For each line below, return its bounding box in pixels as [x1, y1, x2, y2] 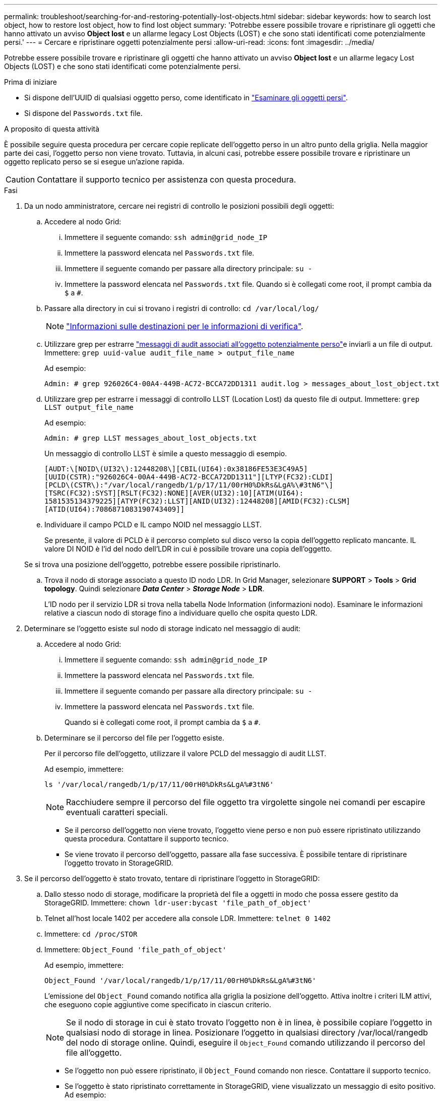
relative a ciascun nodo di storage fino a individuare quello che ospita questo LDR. [44, 608, 318, 617]
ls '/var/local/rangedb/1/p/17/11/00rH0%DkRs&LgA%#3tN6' [44, 780, 274, 788]
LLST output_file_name [44, 403, 134, 411]
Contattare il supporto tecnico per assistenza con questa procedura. [37, 174, 296, 185]
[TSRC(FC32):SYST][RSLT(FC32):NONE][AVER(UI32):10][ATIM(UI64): [44, 489, 304, 497]
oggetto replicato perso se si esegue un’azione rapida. [4, 157, 184, 166]
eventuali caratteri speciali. [66, 807, 168, 817]
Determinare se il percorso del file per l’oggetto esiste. [44, 733, 224, 742]
